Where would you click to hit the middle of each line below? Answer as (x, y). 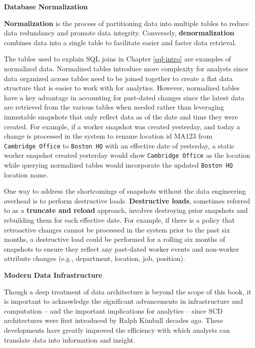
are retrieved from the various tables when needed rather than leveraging (114, 107)
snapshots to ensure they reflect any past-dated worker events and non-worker (122, 248)
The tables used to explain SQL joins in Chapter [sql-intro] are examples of (118, 59)
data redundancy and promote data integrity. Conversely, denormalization (119, 33)
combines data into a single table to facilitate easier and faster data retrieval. (120, 42)
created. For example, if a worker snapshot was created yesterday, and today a (122, 126)
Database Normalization (46, 6)
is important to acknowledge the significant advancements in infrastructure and (124, 301)
